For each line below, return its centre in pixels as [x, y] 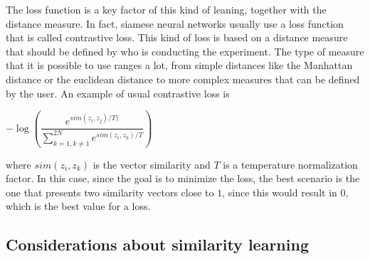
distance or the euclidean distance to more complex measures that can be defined [183, 79]
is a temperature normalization [290, 164]
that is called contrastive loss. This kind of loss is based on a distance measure [177, 37]
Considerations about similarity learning [157, 244]
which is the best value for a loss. [78, 206]
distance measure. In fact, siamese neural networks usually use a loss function [175, 23]
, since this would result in [280, 192]
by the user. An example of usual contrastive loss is [118, 93]
